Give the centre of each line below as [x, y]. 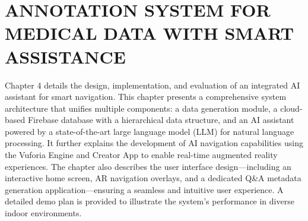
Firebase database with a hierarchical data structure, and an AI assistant [161, 120]
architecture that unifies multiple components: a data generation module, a [141, 108]
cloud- [291, 108]
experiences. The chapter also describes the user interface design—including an [148, 166]
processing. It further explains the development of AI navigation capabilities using [154, 143]
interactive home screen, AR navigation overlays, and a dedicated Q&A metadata [153, 178]
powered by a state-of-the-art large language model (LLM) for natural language [150, 131]
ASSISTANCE [65, 56]
